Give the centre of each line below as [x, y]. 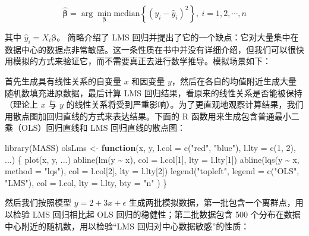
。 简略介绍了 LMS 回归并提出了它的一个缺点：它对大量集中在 [178, 37]
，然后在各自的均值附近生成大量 [234, 81]
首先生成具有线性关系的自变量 [63, 81]
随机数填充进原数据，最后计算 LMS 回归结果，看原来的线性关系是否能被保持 [154, 92]
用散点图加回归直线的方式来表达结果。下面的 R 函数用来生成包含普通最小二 [152, 116]
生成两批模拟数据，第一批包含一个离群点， [212, 202]
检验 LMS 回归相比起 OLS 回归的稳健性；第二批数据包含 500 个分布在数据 [157, 214]
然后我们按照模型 [38, 202]
